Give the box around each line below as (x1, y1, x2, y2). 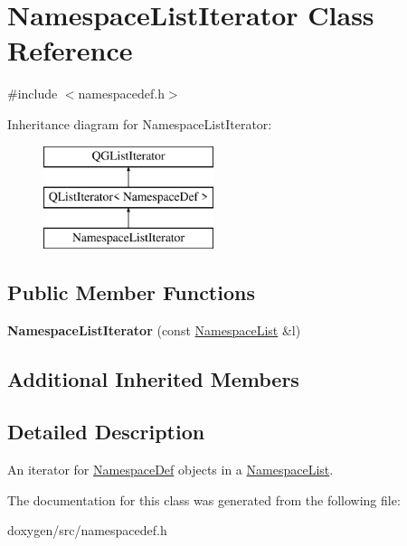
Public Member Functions (7, 278, 255, 306)
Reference (7, 32, 133, 69)
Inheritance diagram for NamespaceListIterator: (7, 114, 272, 133)
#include (7, 84, 58, 103)
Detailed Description (7, 418, 205, 446)
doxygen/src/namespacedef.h (7, 521, 167, 540)
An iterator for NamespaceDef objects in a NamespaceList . (7, 460, 334, 479)
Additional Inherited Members (7, 364, 299, 392)
